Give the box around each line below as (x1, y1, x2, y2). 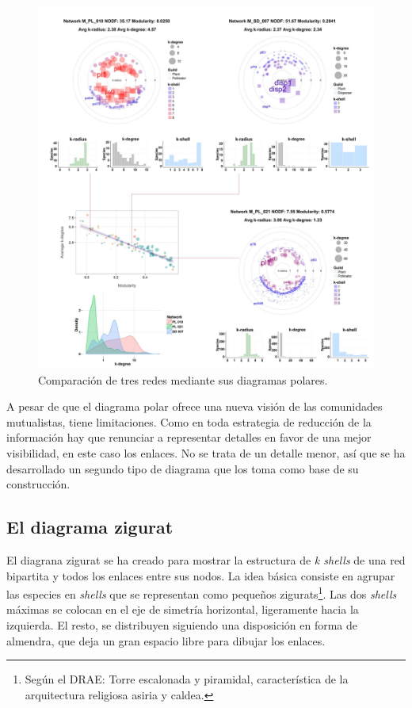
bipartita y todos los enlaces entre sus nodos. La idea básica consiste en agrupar (6, 567, 395, 584)
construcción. (6, 476, 71, 492)
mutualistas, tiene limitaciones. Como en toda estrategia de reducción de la (6, 413, 372, 430)
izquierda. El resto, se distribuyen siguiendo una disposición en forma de (6, 617, 358, 633)
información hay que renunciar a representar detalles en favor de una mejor (6, 429, 372, 446)
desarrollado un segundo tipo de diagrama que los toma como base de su (6, 460, 359, 476)
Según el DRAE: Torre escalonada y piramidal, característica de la (25, 671, 349, 687)
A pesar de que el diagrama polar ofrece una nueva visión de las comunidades (6, 398, 383, 415)
